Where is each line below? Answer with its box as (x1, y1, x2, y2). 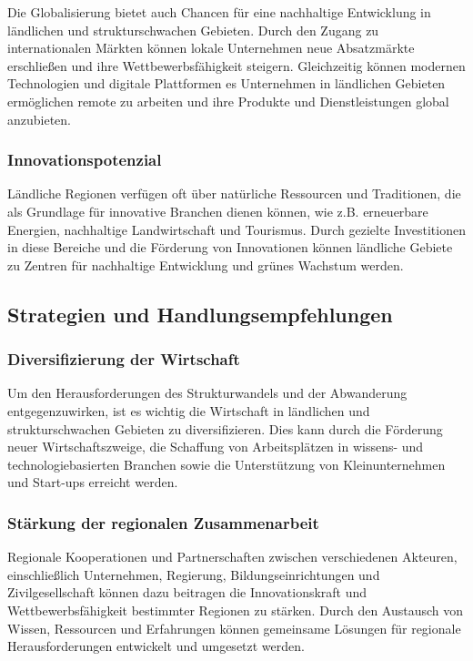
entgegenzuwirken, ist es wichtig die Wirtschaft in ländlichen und (7, 401, 370, 420)
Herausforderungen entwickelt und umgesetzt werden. (7, 636, 305, 656)
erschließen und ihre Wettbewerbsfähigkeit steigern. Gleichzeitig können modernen (7, 56, 466, 75)
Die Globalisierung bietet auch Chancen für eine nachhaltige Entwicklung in (7, 3, 431, 21)
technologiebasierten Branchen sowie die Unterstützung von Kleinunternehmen (7, 454, 446, 473)
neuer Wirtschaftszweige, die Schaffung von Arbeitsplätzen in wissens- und (7, 437, 424, 456)
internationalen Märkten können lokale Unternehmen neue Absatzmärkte (7, 38, 415, 57)
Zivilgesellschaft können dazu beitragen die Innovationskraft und (7, 583, 367, 602)
